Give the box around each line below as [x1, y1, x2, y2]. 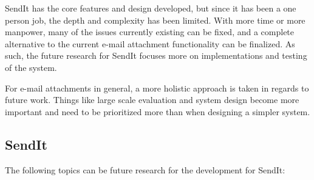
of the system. [5, 61, 57, 73]
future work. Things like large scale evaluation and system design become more [5, 93, 299, 106]
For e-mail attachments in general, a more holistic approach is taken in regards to [5, 81, 309, 94]
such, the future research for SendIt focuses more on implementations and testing [5, 49, 307, 62]
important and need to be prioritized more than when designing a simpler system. [5, 105, 310, 118]
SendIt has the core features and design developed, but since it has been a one [5, 2, 296, 14]
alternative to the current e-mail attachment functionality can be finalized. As [5, 37, 295, 50]
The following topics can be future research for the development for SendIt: [5, 163, 285, 176]
